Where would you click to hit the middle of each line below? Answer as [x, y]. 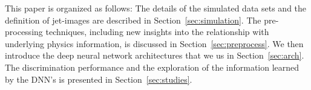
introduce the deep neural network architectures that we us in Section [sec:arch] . [155, 55]
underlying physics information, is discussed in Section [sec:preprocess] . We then [154, 43]
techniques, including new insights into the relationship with [157, 32]
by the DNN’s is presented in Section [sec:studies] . [99, 79]
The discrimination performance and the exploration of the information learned [152, 67]
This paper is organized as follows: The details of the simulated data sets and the [156, 8]
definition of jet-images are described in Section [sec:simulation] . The [133, 20]
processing [24, 32]
